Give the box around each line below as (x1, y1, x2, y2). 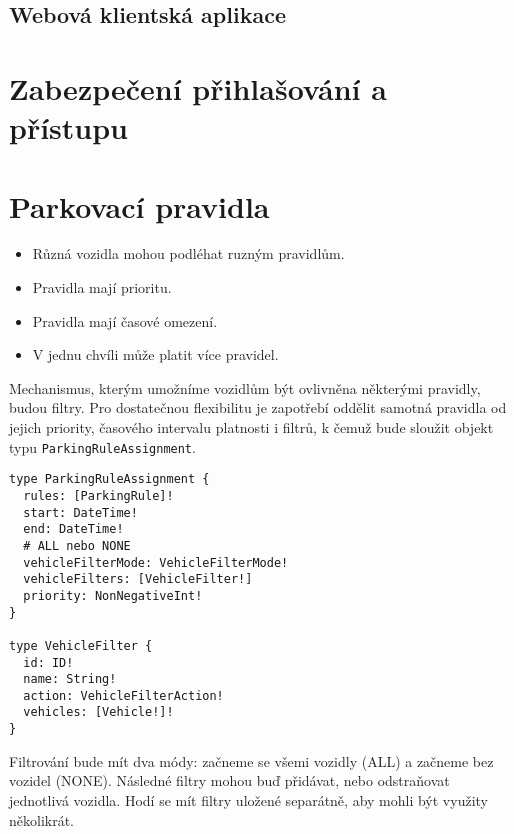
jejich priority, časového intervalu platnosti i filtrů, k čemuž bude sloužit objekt (9, 417, 494, 438)
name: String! (23, 672, 117, 687)
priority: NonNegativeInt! (23, 588, 203, 603)
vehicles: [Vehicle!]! (23, 705, 174, 720)
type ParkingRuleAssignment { (9, 472, 210, 487)
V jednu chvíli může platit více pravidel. (32, 344, 279, 365)
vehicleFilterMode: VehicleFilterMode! (23, 555, 289, 570)
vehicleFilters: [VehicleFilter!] (23, 572, 253, 587)
